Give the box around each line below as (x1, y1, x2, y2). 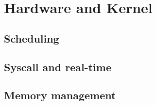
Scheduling (4, 30, 59, 45)
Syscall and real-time (4, 59, 112, 74)
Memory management (4, 88, 116, 103)
